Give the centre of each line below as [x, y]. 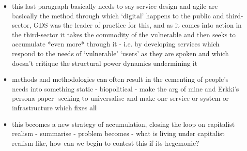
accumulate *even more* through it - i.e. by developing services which [116, 44]
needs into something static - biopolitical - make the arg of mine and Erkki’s [125, 88]
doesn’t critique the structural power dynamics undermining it [105, 63]
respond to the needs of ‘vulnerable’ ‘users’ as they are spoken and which [120, 53]
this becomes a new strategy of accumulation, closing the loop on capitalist [123, 124]
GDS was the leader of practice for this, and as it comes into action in [138, 25]
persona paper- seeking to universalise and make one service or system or [120, 98]
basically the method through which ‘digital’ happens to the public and [118, 15]
